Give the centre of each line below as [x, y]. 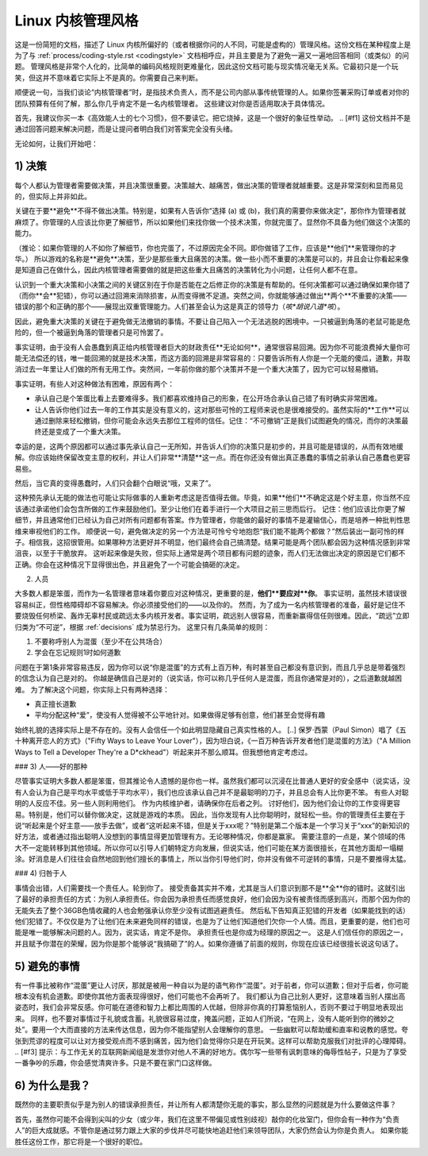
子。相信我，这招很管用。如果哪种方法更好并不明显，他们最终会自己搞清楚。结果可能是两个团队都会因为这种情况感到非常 [212, 542]
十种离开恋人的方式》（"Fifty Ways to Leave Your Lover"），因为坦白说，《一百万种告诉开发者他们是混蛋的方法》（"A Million [213, 741]
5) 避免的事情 [47, 966]
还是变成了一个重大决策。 [83, 432]
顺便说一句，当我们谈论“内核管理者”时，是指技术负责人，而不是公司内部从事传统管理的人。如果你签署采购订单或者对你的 [212, 92]
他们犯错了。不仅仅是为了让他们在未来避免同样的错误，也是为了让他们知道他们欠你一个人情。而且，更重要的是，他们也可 [212, 922]
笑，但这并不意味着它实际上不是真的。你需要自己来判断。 [108, 77]
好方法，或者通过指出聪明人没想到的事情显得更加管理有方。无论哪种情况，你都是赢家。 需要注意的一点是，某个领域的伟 [210, 837]
